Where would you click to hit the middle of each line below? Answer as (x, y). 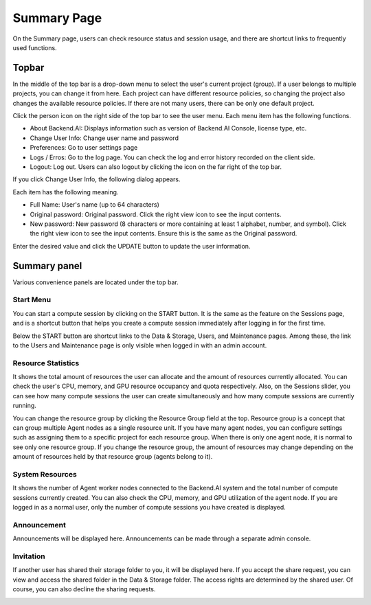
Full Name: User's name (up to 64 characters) (94, 205)
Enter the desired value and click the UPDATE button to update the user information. (132, 246)
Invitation (29, 556)
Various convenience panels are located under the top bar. (95, 282)
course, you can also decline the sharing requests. (84, 589)
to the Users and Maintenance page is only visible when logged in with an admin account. (140, 345)
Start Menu (32, 300)
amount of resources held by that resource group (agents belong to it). (113, 457)
